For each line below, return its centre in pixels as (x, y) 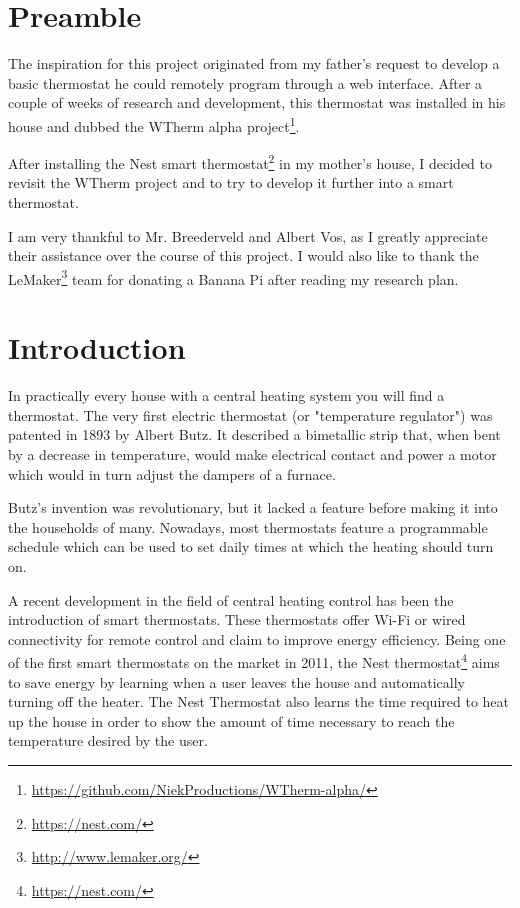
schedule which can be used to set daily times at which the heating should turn (251, 546)
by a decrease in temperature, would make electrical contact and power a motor (252, 453)
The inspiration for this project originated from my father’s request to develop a (254, 63)
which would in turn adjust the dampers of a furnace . (172, 473)
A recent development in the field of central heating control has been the (231, 599)
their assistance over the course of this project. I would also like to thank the (243, 255)
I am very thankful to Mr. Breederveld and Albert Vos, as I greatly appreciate (248, 235)
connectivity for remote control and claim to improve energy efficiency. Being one (257, 638)
